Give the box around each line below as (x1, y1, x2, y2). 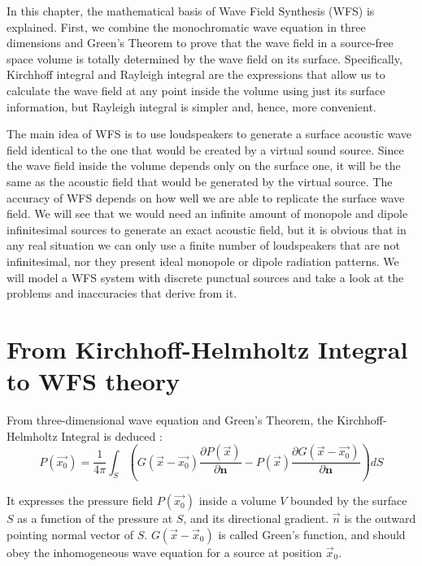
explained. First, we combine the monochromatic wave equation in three (7, 18, 366, 35)
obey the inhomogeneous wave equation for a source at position (7, 543, 323, 560)
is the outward (344, 510, 416, 527)
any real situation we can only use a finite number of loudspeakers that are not (7, 237, 400, 254)
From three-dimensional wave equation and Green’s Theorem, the (7, 411, 333, 428)
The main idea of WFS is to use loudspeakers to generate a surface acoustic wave (7, 125, 412, 142)
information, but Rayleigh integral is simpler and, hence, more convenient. (7, 98, 376, 115)
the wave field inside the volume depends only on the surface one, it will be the (7, 157, 401, 174)
